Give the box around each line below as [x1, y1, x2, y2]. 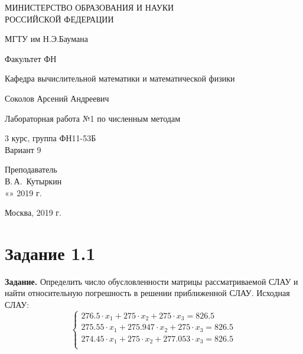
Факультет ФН [5, 52, 57, 64]
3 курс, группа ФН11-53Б [5, 132, 96, 144]
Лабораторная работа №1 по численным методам [5, 112, 181, 124]
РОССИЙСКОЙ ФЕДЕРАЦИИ [5, 12, 114, 25]
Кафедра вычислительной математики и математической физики [5, 72, 235, 85]
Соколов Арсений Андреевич [5, 92, 109, 104]
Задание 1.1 [5, 241, 96, 265]
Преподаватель [5, 163, 57, 176]
